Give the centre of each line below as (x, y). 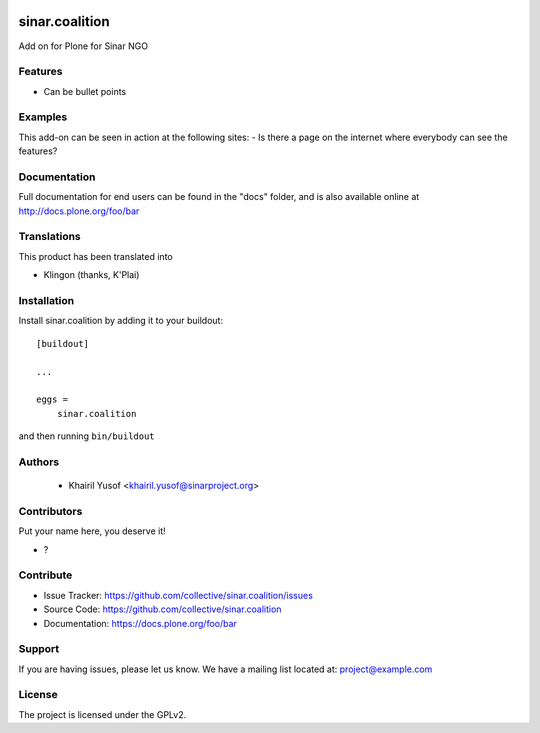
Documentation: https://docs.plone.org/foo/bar (140, 623)
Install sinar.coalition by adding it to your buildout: (121, 321)
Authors (39, 462)
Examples (43, 117)
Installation (46, 301)
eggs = (52, 399)
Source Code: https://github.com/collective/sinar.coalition (162, 609)
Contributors (50, 511)
